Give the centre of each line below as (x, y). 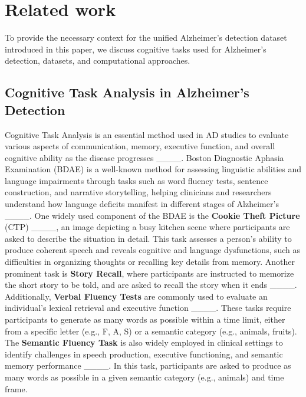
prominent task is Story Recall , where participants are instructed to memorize (149, 273)
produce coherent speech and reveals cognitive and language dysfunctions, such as (153, 250)
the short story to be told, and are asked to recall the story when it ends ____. (151, 285)
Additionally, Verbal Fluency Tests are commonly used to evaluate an (136, 296)
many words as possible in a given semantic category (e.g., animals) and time (144, 377)
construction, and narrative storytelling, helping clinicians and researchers (138, 192)
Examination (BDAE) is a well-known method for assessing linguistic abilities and (153, 169)
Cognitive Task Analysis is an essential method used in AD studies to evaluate (147, 134)
